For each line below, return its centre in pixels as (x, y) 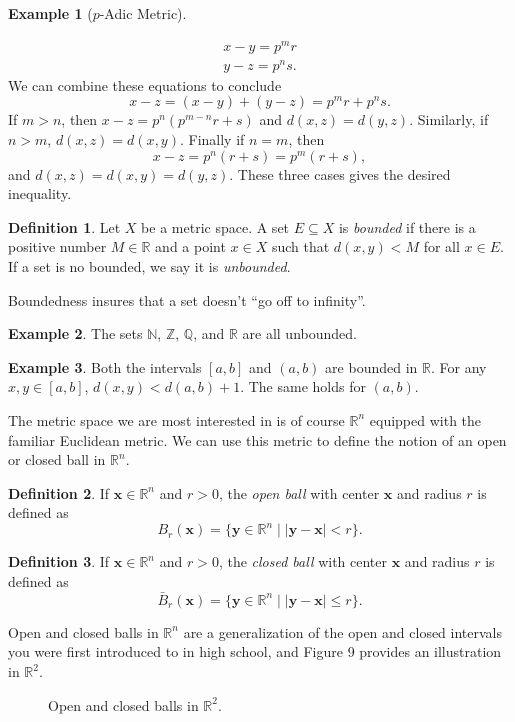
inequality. (40, 193)
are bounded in (371, 366)
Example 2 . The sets (75, 333)
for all (441, 246)
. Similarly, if (449, 119)
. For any (458, 366)
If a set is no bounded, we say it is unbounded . (149, 265)
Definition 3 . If (59, 561)
